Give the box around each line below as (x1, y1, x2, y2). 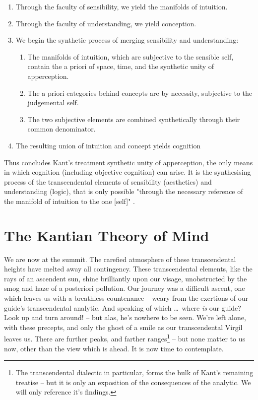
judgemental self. (27, 97, 79, 108)
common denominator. (27, 124, 96, 134)
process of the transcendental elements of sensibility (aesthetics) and (4, 176, 212, 187)
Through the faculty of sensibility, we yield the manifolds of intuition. (15, 1, 228, 11)
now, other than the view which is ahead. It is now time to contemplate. (4, 343, 224, 353)
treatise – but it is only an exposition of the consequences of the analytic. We (15, 377, 251, 387)
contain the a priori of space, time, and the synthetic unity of (27, 61, 214, 71)
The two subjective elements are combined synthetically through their (27, 114, 240, 124)
